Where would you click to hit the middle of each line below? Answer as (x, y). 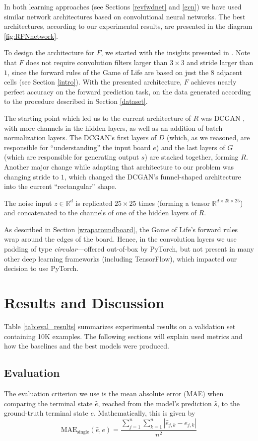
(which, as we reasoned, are (208, 137)
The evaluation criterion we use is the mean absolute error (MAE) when (114, 393)
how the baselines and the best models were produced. (87, 346)
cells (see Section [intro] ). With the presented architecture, (93, 82)
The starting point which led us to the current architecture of (97, 118)
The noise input (28, 203)
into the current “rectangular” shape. (60, 186)
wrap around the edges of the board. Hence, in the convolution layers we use (120, 239)
